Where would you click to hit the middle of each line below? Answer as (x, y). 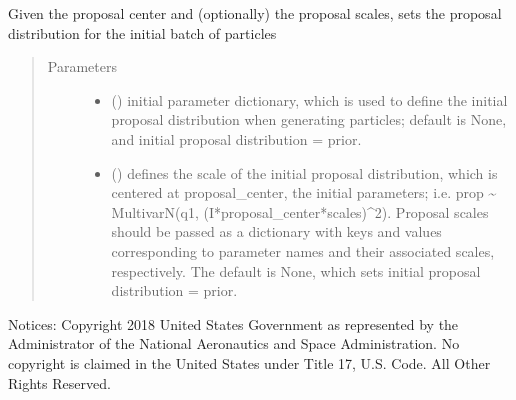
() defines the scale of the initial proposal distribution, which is (304, 172)
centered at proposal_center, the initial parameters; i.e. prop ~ (304, 192)
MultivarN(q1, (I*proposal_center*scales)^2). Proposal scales (300, 211)
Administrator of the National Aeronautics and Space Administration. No (234, 343)
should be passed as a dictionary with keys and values (276, 231)
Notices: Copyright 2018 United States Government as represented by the (233, 323)
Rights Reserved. (59, 382)
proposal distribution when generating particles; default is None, (309, 119)
